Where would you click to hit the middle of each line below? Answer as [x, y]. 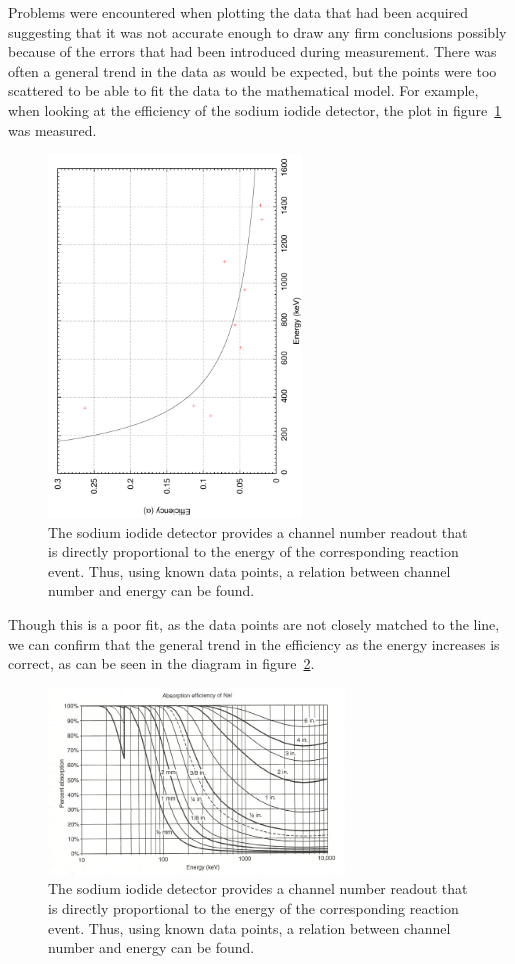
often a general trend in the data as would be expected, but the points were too [252, 70]
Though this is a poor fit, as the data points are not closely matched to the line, [254, 623]
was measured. [52, 129]
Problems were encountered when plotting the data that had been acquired [238, 12]
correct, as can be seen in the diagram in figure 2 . [161, 663]
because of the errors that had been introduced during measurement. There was [252, 51]
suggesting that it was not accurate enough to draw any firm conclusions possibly [257, 31]
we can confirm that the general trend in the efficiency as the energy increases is [254, 643]
